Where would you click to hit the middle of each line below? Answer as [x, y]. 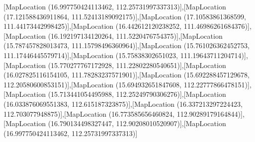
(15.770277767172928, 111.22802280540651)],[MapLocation [137, 65]
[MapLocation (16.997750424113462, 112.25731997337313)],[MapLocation [115, 6]
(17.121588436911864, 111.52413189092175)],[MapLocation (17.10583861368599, [125, 16]
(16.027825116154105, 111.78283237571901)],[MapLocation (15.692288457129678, [127, 75]
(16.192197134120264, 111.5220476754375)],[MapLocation [135, 35]
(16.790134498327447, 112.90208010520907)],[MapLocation [137, 123]
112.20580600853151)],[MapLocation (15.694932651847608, [93, 84]
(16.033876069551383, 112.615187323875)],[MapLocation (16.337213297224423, [123, 104]
